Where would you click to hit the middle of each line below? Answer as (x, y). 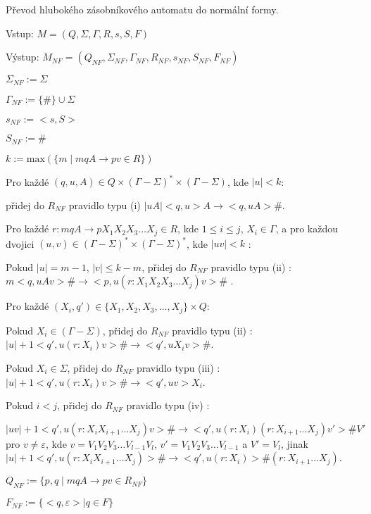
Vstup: (20, 33)
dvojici (20, 243)
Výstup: (23, 57)
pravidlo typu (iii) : (178, 368)
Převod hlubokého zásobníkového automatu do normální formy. (142, 9)
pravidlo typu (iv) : (168, 405)
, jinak (294, 443)
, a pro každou (307, 228)
